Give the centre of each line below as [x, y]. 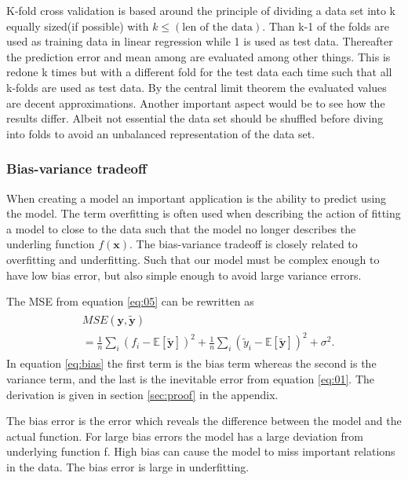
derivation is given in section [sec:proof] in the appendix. [142, 394]
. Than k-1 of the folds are [326, 26]
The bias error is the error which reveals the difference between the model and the [204, 421]
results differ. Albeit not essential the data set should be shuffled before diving [195, 118]
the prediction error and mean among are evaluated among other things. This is [199, 56]
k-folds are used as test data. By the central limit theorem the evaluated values [197, 87]
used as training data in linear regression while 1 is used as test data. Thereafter [200, 41]
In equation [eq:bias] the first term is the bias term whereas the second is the [191, 363]
